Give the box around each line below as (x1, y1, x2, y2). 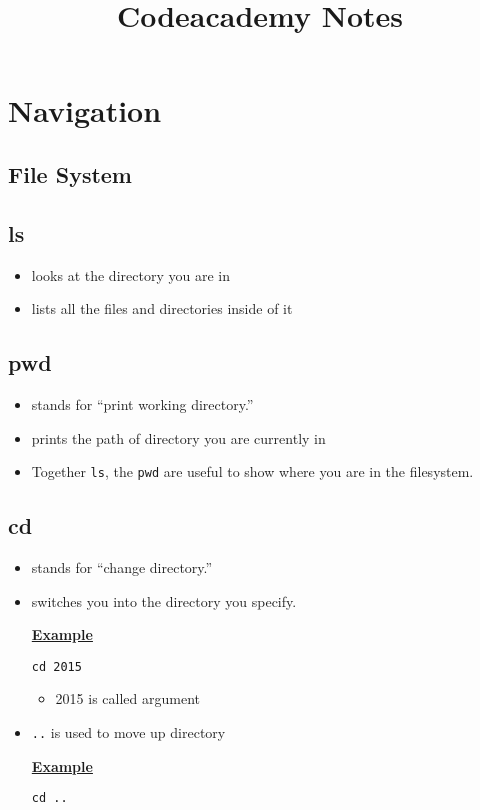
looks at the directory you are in (31, 264, 230, 285)
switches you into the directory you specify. (31, 590, 297, 611)
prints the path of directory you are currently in (31, 427, 326, 448)
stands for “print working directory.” (31, 393, 254, 414)
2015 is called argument (55, 688, 200, 709)
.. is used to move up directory (31, 722, 226, 743)
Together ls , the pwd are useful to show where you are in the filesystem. (31, 461, 474, 482)
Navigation (8, 90, 162, 131)
